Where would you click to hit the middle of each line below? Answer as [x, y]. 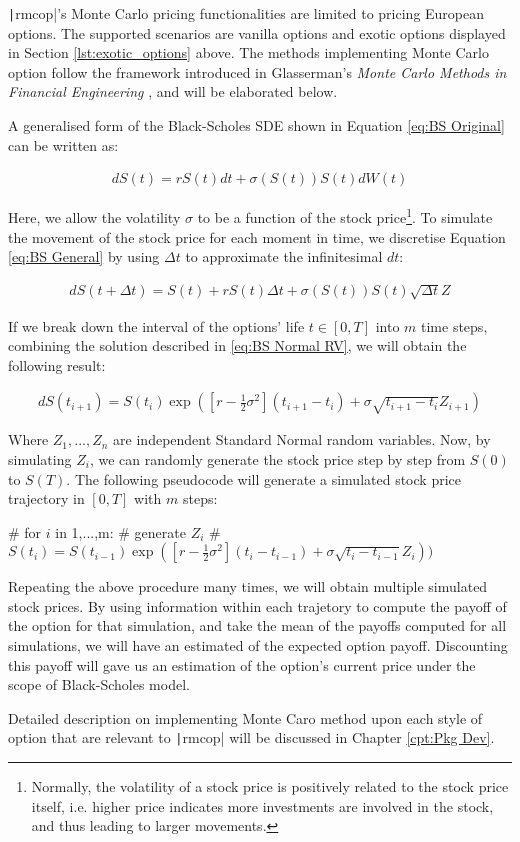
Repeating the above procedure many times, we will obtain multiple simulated [248, 586]
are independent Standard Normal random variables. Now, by [302, 439]
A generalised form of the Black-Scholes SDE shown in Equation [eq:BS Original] [256, 125]
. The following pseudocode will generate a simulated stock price [263, 478]
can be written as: [63, 144]
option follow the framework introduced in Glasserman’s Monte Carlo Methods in [257, 71]
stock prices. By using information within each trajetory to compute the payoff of [257, 605]
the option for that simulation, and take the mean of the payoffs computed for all [257, 625]
